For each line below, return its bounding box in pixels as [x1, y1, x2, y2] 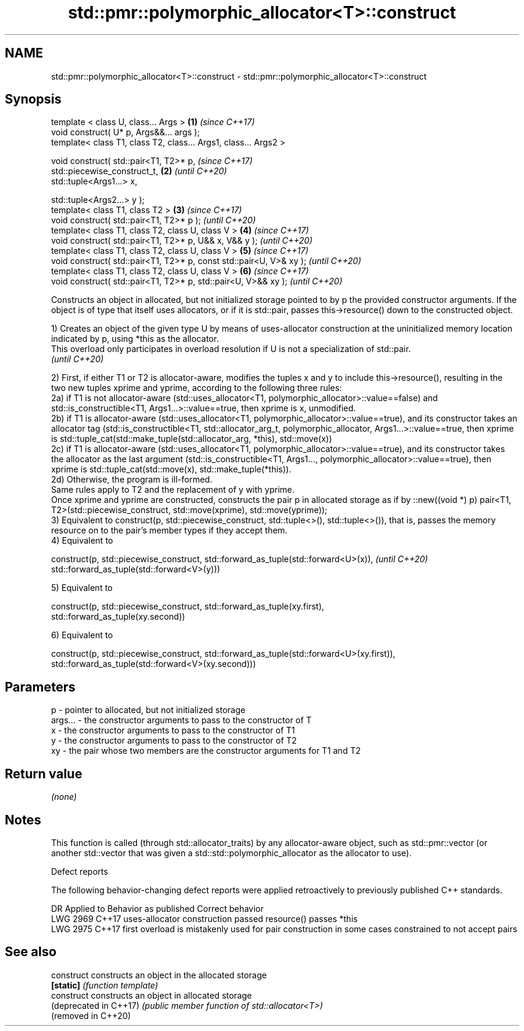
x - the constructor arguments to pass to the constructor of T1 [51, 725, 295, 736]
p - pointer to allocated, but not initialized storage [51, 705, 246, 715]
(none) [51, 792, 77, 802]
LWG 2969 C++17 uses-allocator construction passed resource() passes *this [51, 913, 358, 924]
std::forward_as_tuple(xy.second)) [51, 611, 185, 622]
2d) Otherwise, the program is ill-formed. [51, 474, 212, 485]
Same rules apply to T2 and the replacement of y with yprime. [51, 484, 295, 495]
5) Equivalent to [51, 583, 113, 593]
